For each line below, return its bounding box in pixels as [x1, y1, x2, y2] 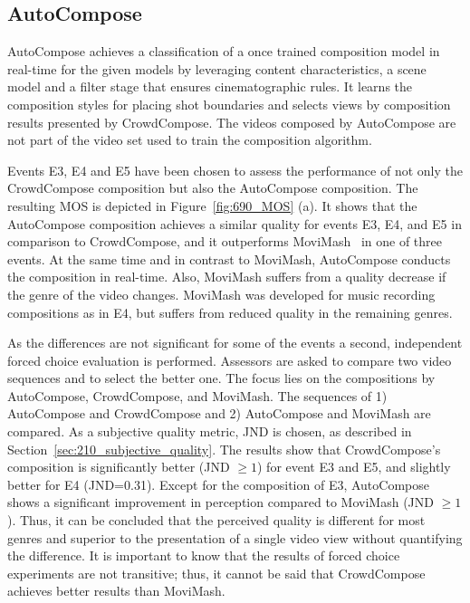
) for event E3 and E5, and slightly [257, 457, 451, 476]
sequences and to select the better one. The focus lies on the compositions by [7, 368, 436, 388]
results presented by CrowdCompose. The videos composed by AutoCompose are [7, 112, 456, 131]
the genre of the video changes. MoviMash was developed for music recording [7, 284, 436, 303]
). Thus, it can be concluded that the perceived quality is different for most [7, 511, 426, 530]
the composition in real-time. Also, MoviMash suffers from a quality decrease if [7, 267, 446, 286]
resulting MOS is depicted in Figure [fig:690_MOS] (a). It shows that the [7, 196, 417, 215]
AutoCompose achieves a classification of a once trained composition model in [7, 42, 440, 61]
